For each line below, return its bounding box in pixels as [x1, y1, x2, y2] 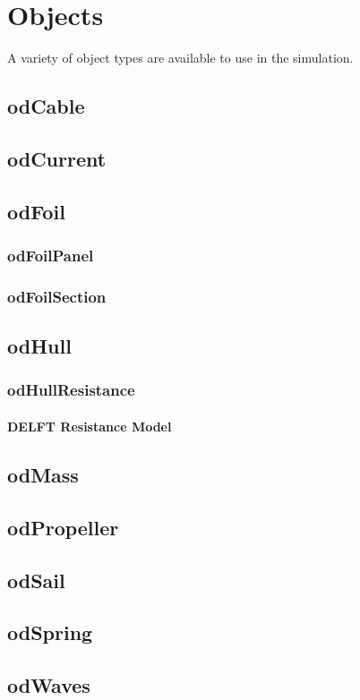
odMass [7, 460, 79, 488]
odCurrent [7, 144, 107, 172]
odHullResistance [7, 379, 135, 401]
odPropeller [7, 513, 119, 541]
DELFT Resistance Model [7, 416, 172, 435]
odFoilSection [7, 285, 107, 307]
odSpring [7, 619, 93, 646]
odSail [7, 566, 65, 593]
